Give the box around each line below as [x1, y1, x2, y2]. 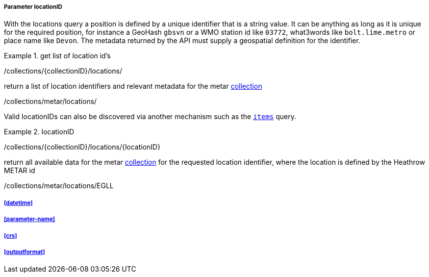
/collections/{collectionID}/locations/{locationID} [4, 143, 161, 151]
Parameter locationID [4, 3, 62, 10]
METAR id [4, 166, 35, 175]
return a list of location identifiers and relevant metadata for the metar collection [4, 82, 262, 91]
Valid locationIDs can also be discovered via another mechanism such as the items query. [4, 112, 297, 121]
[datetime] [4, 199, 33, 206]
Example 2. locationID [4, 127, 75, 136]
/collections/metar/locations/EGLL [4, 181, 114, 190]
